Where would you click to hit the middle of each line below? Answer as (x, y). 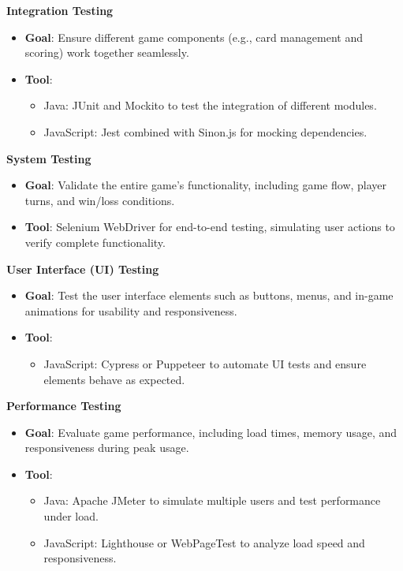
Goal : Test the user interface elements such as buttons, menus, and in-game (209, 295)
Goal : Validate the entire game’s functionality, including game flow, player (206, 185)
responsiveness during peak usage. (107, 448)
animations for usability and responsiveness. (131, 310)
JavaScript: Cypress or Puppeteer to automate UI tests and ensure (205, 363)
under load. (71, 516)
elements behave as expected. (114, 379)
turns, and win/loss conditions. (100, 200)
